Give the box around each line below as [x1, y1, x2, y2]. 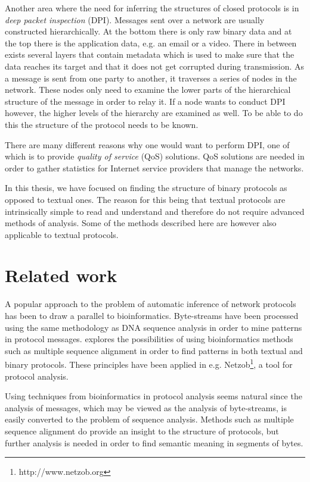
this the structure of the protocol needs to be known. [5, 118, 199, 130]
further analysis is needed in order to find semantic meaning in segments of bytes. [5, 436, 303, 449]
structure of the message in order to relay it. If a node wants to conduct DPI [5, 95, 286, 107]
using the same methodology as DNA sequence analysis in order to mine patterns [5, 321, 302, 333]
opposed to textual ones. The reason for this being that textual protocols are [5, 193, 286, 205]
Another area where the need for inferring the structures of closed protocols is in [5, 2, 299, 14]
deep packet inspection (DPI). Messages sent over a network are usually [5, 13, 265, 26]
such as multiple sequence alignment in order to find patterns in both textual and [5, 344, 303, 356]
